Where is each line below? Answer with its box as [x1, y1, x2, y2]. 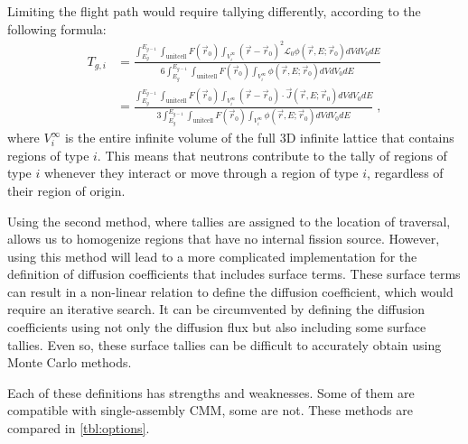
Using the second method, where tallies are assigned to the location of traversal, [7, 211, 451, 230]
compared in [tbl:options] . [7, 419, 150, 438]
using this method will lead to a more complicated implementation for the [7, 246, 417, 265]
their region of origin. [7, 180, 126, 199]
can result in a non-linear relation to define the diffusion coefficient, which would [7, 282, 454, 301]
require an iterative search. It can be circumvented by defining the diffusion [7, 300, 425, 319]
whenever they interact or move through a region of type [44, 163, 359, 182]
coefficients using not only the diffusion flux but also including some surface [7, 318, 426, 337]
